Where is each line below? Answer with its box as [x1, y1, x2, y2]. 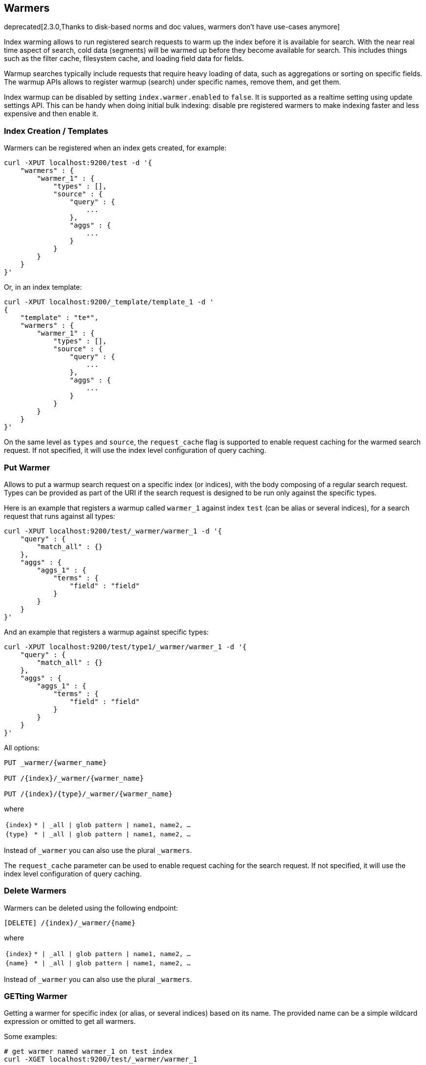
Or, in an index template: [4, 283, 82, 292]
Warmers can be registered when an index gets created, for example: [4, 144, 227, 152]
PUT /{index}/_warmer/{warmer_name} [4, 774, 144, 782]
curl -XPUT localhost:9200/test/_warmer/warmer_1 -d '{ [4, 527, 222, 535]
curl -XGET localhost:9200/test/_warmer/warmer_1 [4, 1055, 198, 1064]
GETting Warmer [4, 991, 67, 1001]
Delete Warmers [4, 886, 66, 896]
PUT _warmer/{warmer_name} [4, 758, 107, 767]
